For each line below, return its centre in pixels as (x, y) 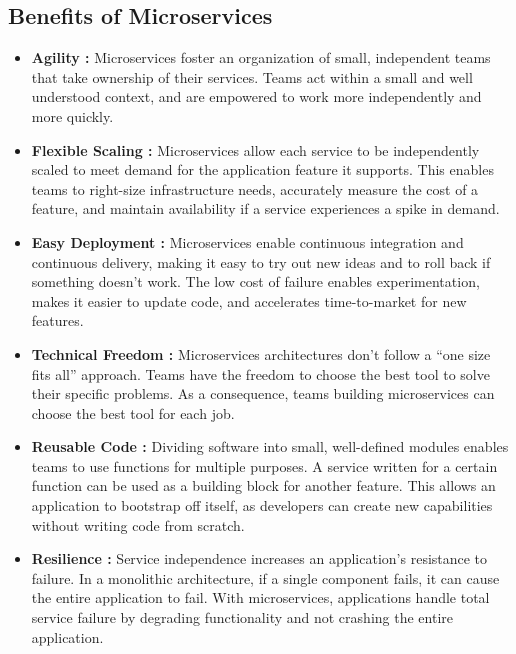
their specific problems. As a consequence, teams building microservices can (263, 393)
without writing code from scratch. (138, 524)
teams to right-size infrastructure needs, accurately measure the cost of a (255, 188)
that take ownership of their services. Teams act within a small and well (252, 76)
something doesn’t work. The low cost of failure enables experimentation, (255, 281)
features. (57, 320)
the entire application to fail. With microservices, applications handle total (260, 597)
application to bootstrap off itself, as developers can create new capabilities (262, 505)
